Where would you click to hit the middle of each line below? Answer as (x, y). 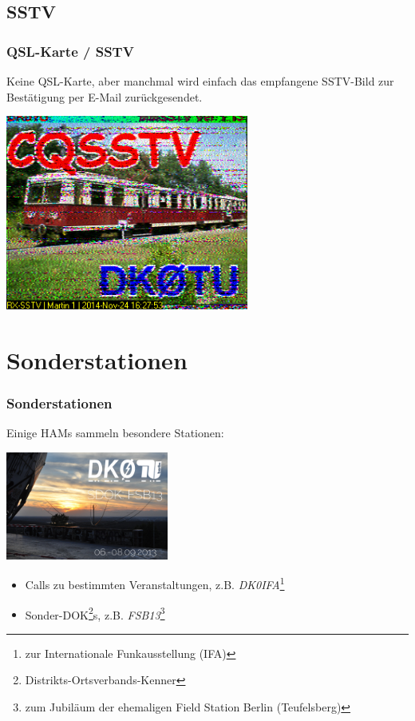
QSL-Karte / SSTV (70, 51)
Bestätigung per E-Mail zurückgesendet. (105, 96)
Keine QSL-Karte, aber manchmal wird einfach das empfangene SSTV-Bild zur (200, 81)
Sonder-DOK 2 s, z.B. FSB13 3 (95, 613)
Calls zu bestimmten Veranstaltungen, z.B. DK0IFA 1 (155, 583)
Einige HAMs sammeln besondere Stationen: (115, 433)
